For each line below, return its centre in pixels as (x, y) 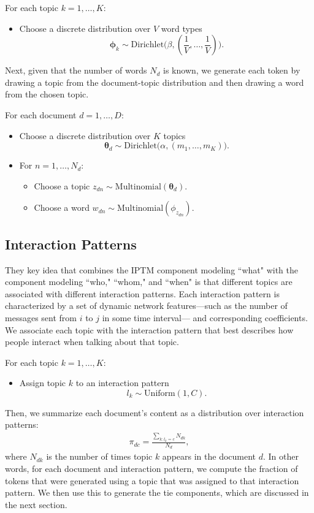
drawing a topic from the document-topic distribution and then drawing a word (155, 82)
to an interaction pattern (122, 383)
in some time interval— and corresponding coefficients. (205, 317)
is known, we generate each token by (232, 70)
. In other (281, 456)
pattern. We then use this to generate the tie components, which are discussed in (157, 492)
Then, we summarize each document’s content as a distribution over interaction (155, 412)
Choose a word (62, 207)
